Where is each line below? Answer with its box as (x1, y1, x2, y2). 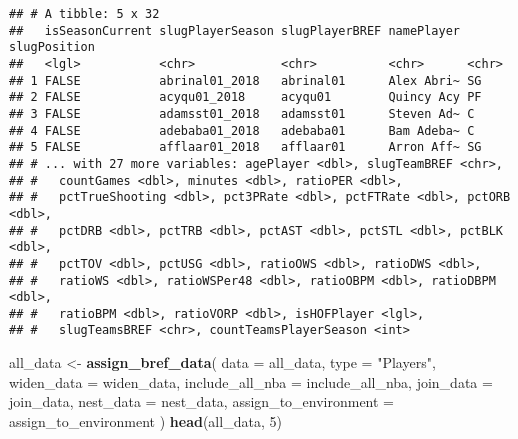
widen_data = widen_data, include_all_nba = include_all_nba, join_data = (9, 371, 493, 392)
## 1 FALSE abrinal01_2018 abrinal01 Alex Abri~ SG (9, 73, 482, 88)
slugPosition (9, 40, 95, 55)
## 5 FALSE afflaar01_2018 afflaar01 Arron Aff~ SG (9, 140, 482, 155)
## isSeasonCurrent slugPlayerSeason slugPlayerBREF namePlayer (9, 23, 461, 38)
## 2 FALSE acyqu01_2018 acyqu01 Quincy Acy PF (9, 90, 482, 105)
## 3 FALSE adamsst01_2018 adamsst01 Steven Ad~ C (9, 106, 475, 121)
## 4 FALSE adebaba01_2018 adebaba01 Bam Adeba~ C (9, 123, 475, 138)
